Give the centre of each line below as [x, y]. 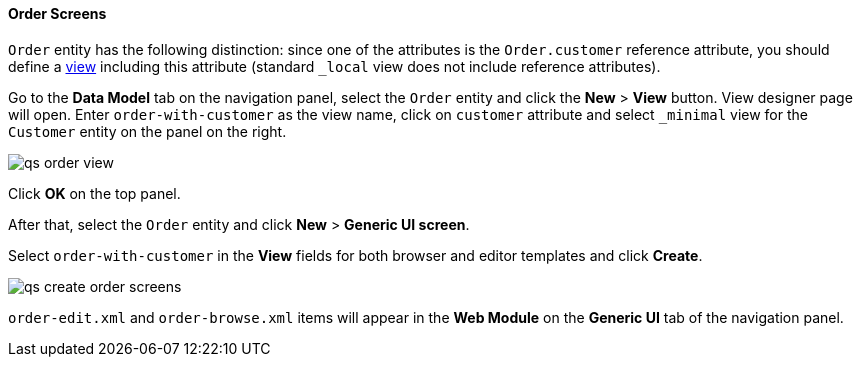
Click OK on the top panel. [94, 193]
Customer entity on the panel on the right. [147, 131]
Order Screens [57, 13]
